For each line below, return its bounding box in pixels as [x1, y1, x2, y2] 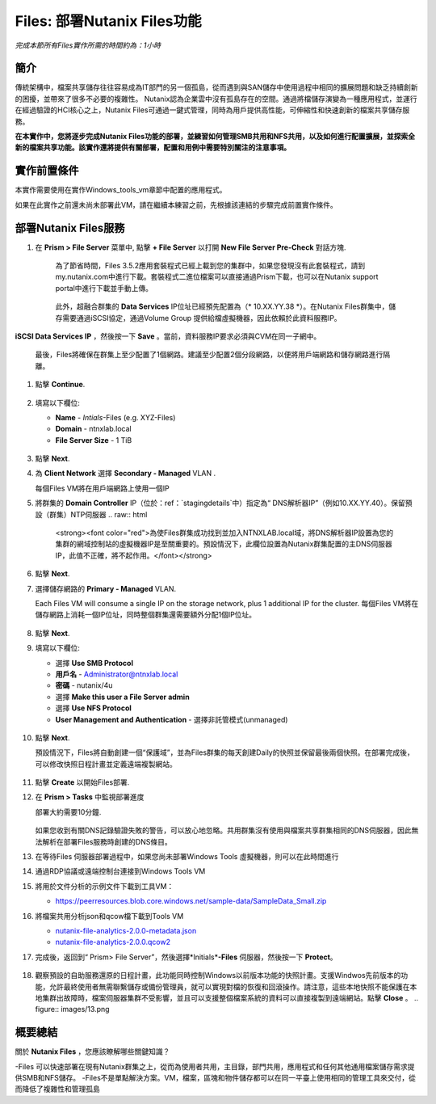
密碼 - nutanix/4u [55, 681, 113, 690]
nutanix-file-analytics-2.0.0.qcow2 [55, 938, 171, 947]
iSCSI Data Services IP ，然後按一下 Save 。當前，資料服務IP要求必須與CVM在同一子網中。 [15, 331, 321, 341]
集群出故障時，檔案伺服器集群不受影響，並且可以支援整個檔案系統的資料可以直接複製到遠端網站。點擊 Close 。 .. [41, 992, 419, 1002]
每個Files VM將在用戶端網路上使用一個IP [35, 483, 170, 493]
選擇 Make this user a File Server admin [55, 692, 190, 702]
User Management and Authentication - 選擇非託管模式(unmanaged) [55, 714, 288, 724]
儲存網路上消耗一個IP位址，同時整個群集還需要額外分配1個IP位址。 [35, 610, 257, 620]
